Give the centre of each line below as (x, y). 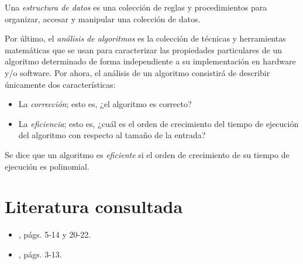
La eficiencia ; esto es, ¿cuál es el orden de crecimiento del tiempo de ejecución (159, 123)
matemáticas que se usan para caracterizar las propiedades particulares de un (143, 49)
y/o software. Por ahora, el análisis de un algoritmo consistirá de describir (137, 72)
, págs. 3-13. (40, 254)
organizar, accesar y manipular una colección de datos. (103, 18)
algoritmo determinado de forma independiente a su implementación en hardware (150, 61)
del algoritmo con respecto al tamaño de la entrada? (112, 135)
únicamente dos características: (60, 84)
